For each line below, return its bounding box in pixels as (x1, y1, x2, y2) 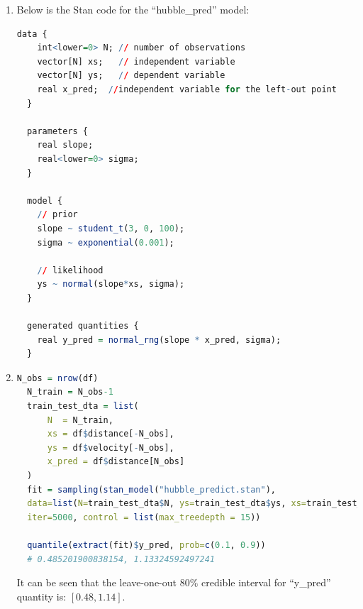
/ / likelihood (37, 265, 104, 275)
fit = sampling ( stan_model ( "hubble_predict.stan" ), (27, 484, 276, 495)
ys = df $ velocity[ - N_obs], (47, 442, 174, 453)
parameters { (27, 126, 89, 136)
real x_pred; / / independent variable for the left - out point (37, 84, 337, 94)
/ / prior (37, 209, 78, 220)
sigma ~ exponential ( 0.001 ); (37, 237, 174, 248)
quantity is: (16, 588, 67, 603)
